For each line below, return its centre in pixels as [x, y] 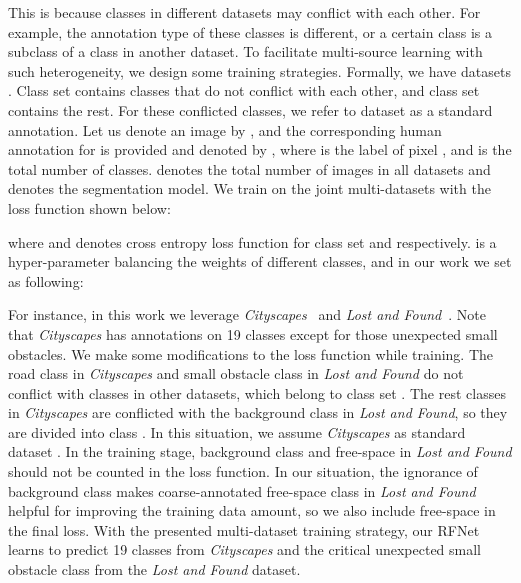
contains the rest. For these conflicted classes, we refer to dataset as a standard [250, 109]
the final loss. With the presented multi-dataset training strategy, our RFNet [244, 529]
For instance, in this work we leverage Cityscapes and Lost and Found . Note [247, 314]
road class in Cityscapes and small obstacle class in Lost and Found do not [236, 373]
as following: [46, 280]
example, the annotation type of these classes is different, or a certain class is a [250, 31]
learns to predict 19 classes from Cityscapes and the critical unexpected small [245, 549]
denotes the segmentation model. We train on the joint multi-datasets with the [249, 188]
